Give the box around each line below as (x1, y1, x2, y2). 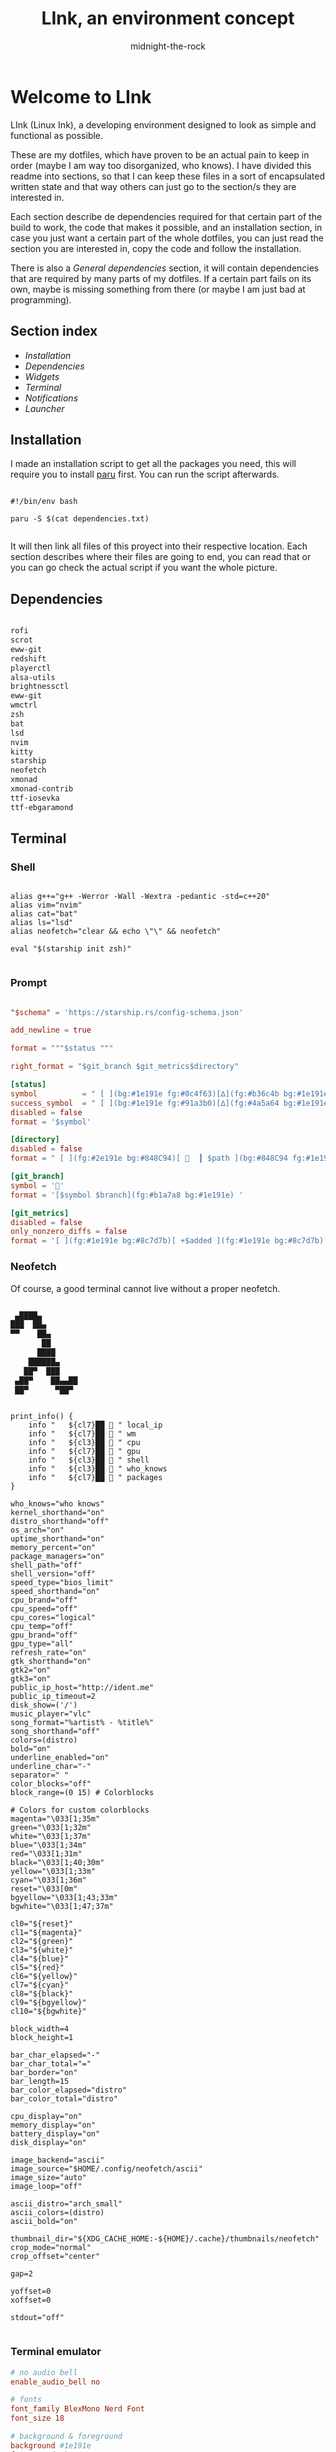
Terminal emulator (10, 2345, 102, 2359)
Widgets (24, 370, 60, 382)
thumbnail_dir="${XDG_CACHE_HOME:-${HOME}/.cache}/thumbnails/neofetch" (10, 2234, 320, 2244)
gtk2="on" (10, 1665, 52, 1676)
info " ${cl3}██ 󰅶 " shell (28, 1455, 150, 1466)
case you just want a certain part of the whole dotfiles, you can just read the (10, 232, 325, 244)
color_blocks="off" (10, 1779, 92, 1789)
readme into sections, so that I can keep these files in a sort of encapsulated (10, 170, 325, 182)
